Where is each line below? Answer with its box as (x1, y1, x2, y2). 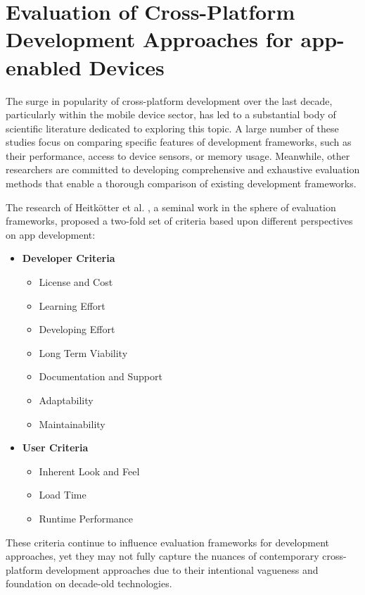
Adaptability (39, 393, 94, 407)
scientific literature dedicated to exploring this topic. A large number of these (6, 120, 339, 135)
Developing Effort (39, 322, 115, 337)
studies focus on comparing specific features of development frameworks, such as (6, 134, 352, 149)
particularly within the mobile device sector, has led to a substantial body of (6, 107, 336, 122)
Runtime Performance (39, 511, 134, 525)
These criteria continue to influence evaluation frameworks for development (6, 534, 329, 549)
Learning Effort (39, 298, 105, 313)
